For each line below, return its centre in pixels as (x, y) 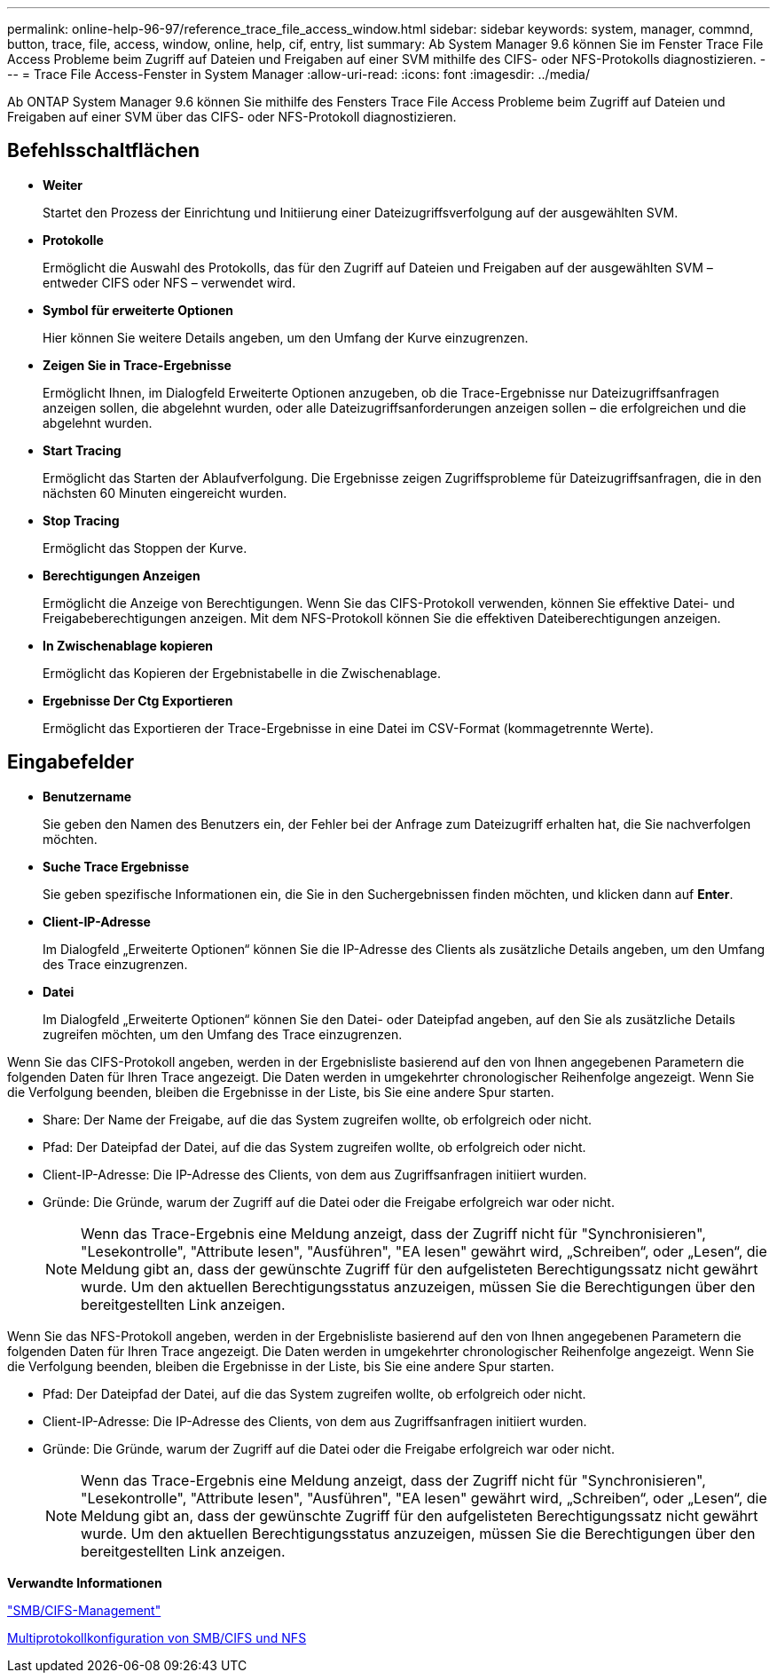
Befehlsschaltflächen (103, 151)
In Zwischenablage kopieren (128, 645)
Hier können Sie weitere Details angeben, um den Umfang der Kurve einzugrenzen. (286, 337)
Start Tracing (82, 450)
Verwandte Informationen (85, 1582)
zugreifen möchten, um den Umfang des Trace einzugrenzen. (223, 1034)
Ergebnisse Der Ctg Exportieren (138, 700)
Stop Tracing (81, 520)
